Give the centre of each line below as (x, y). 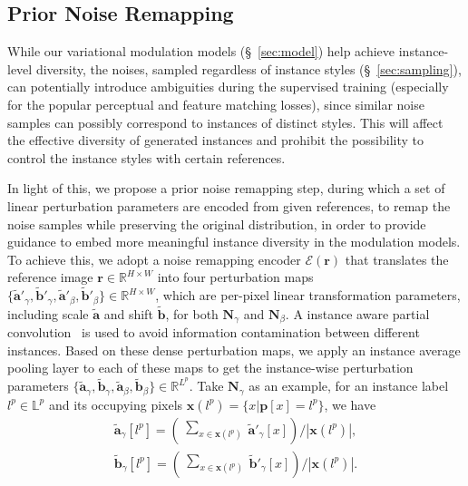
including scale (48, 313)
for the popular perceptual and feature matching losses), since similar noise (216, 104)
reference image (50, 277)
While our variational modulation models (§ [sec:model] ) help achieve (201, 51)
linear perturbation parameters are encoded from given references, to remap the (229, 205)
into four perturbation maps (235, 277)
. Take (206, 386)
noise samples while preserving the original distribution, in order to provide (217, 224)
